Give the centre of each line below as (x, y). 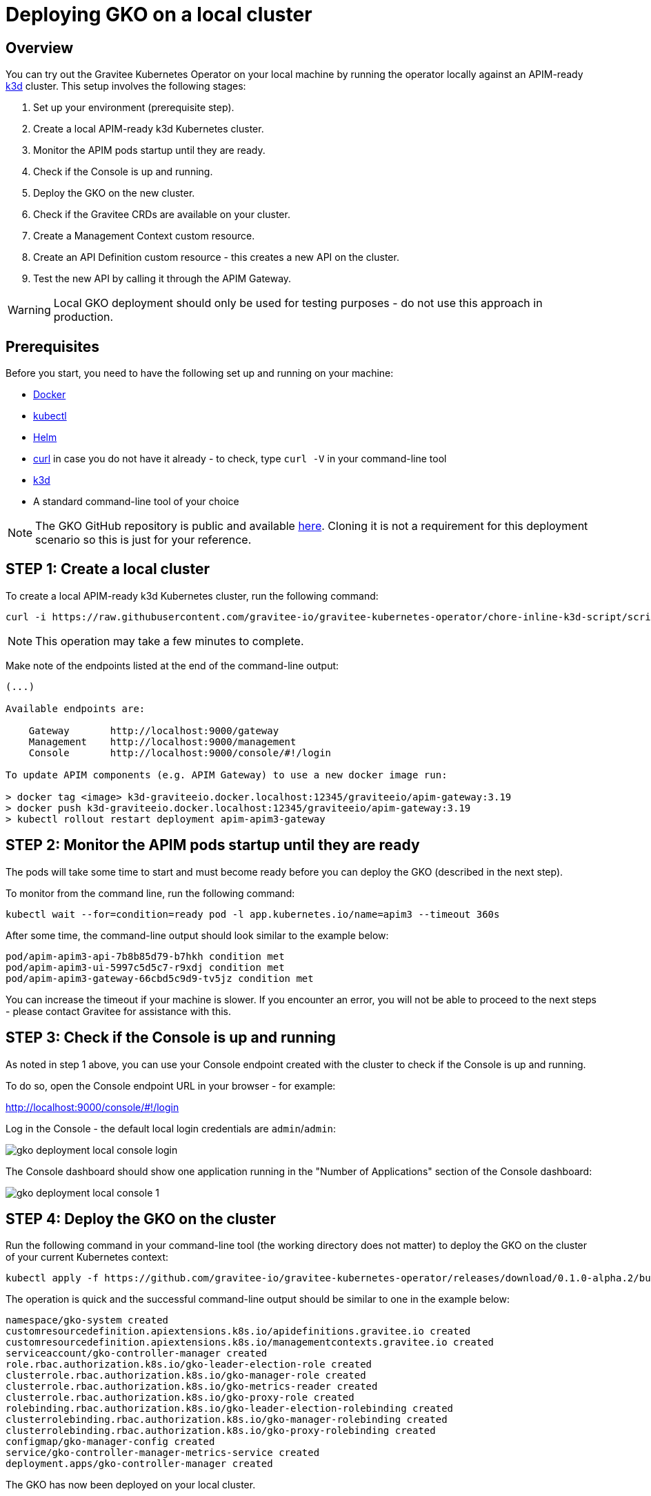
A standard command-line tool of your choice (136, 502)
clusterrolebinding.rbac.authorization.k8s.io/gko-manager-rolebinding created (227, 1420)
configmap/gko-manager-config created (110, 1442)
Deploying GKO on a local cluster (159, 14)
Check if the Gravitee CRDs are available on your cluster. (162, 215)
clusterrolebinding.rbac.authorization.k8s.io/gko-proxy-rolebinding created (221, 1431)
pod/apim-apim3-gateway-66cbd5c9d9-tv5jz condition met (160, 978)
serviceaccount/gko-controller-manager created (137, 1354)
